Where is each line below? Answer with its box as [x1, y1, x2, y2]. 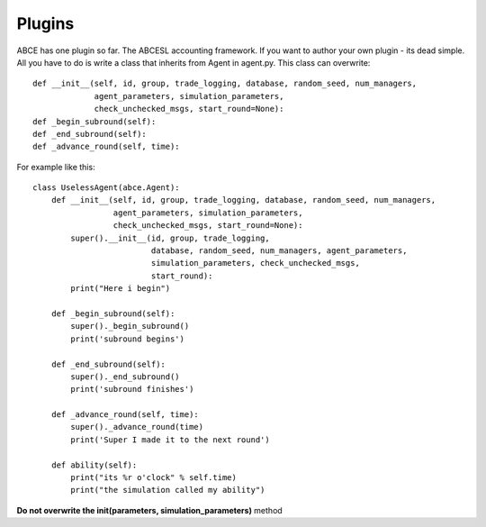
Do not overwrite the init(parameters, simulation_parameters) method [16, 504, 283, 515]
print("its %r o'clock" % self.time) [70, 473, 238, 483]
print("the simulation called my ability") [70, 485, 265, 495]
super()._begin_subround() [70, 321, 190, 332]
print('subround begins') [70, 333, 184, 344]
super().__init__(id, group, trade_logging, [70, 232, 270, 243]
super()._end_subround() [70, 371, 180, 382]
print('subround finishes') [70, 384, 194, 395]
